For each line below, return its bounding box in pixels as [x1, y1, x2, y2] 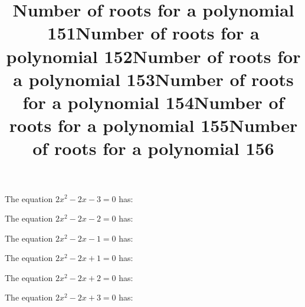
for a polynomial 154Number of [22, 90, 284, 114]
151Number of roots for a [47, 21, 260, 45]
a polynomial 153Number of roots [13, 67, 294, 91]
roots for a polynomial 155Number [9, 113, 298, 137]
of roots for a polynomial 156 [32, 136, 274, 160]
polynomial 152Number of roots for [6, 44, 301, 68]
